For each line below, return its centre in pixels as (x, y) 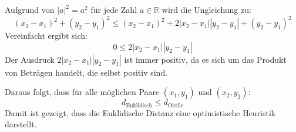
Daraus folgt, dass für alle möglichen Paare (82, 92)
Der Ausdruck (30, 59)
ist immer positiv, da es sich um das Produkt (205, 59)
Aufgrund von (30, 9)
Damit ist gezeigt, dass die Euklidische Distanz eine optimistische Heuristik (140, 112)
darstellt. (21, 124)
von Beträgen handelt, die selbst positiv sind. (86, 72)
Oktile (176, 105)
